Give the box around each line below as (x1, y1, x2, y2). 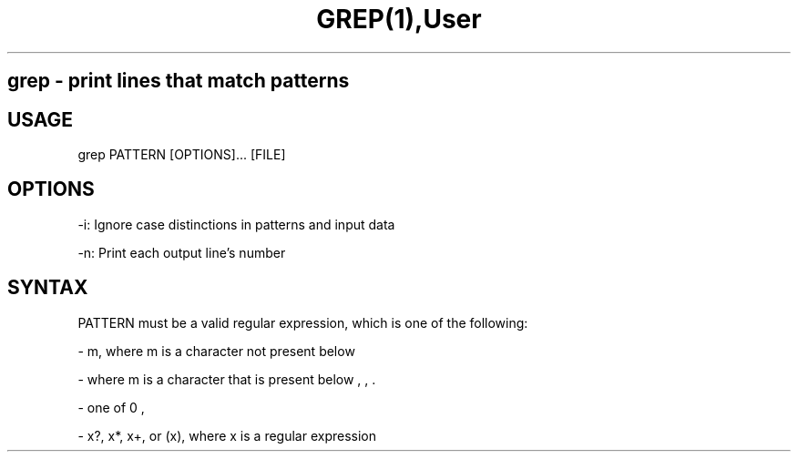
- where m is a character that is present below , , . (77, 371, 376, 387)
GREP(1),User (316, 4, 482, 35)
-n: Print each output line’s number (77, 244, 286, 260)
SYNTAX (7, 276, 88, 300)
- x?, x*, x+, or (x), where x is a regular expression (77, 427, 377, 444)
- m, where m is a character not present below (77, 342, 355, 359)
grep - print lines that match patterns (7, 69, 350, 93)
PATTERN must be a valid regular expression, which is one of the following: (77, 314, 528, 331)
